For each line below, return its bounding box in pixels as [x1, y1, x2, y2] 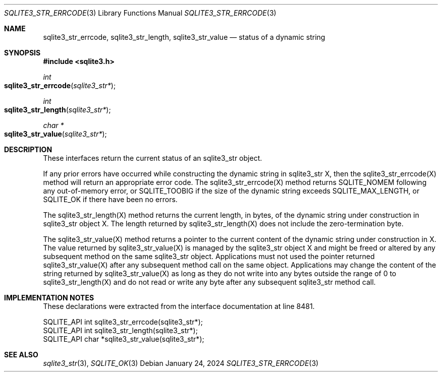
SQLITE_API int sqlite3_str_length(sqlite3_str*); [43, 326, 198, 335]
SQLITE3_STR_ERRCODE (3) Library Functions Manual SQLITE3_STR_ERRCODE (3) [4, 9, 277, 17]
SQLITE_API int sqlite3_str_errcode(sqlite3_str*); [43, 318, 203, 326]
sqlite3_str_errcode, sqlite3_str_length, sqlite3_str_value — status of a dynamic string [43, 33, 325, 41]
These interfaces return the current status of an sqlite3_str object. [43, 154, 262, 162]
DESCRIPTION [4, 145, 52, 154]
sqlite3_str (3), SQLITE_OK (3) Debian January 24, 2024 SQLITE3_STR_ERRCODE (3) [43, 359, 319, 367]
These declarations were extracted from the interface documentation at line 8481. [43, 302, 315, 310]
